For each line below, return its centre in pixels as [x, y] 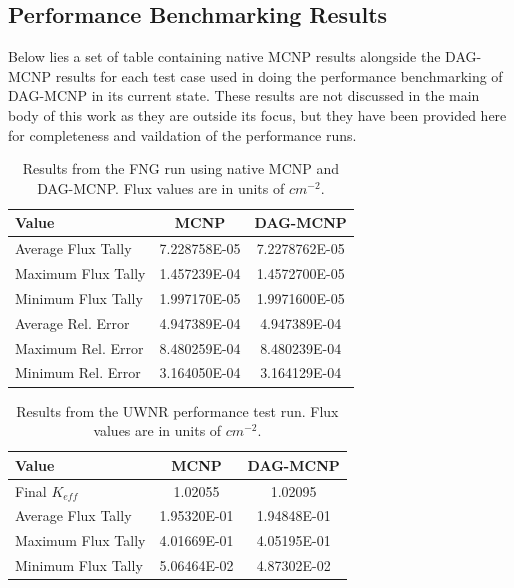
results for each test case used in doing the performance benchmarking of [279, 75]
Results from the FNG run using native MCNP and [181, 168]
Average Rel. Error [72, 322]
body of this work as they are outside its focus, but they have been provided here [257, 114]
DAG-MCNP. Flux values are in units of [161, 187]
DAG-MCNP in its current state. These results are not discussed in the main [244, 95]
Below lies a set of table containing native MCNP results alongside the [224, 56]
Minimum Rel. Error [78, 372]
